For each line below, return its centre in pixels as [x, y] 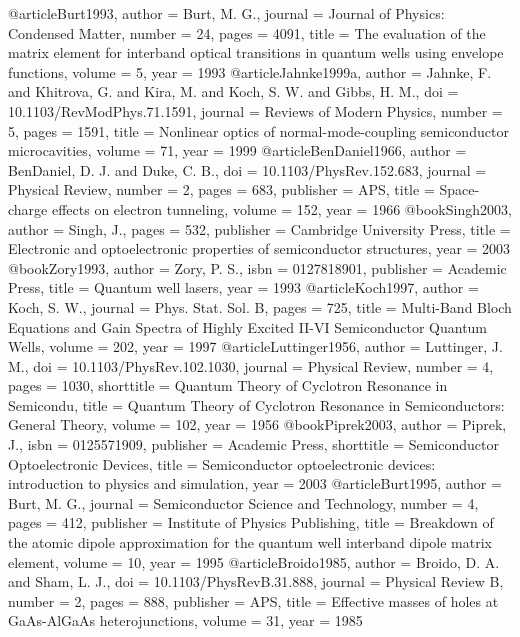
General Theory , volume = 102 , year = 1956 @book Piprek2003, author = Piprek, [257, 424]
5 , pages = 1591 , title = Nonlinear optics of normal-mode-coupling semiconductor [258, 130]
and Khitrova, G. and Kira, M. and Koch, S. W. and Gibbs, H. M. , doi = [233, 91]
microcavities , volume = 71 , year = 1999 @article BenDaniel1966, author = [237, 150]
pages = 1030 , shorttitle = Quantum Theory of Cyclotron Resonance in [228, 385]
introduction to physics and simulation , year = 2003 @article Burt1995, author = [255, 483]
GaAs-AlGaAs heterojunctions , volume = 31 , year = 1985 [185, 620]
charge [28, 208]
